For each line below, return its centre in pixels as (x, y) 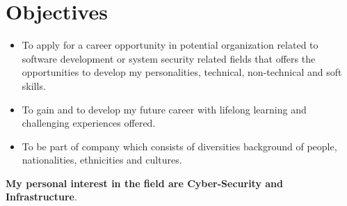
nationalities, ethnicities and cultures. (102, 160)
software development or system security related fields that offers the (169, 58)
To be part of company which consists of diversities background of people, (179, 146)
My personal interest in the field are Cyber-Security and (144, 183)
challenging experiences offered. (89, 123)
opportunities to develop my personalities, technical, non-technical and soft (182, 72)
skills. (34, 85)
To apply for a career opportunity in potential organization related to (170, 45)
